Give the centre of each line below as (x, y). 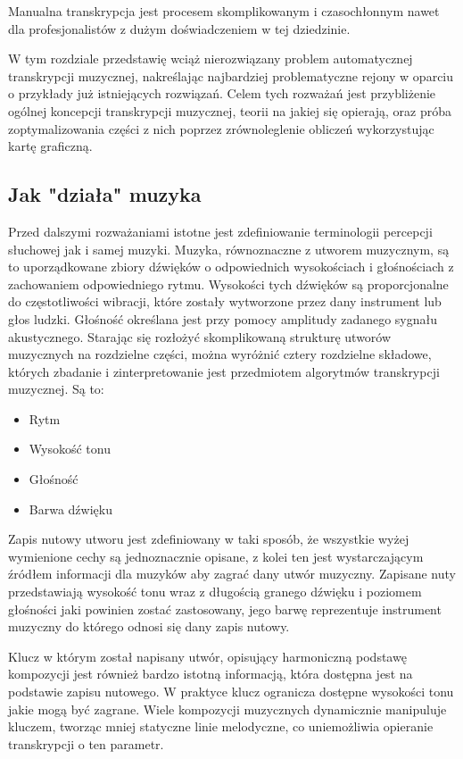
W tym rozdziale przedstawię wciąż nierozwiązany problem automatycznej (211, 58)
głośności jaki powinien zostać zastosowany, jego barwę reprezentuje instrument (225, 609)
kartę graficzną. (50, 146)
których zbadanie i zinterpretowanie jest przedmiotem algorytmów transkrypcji (224, 371)
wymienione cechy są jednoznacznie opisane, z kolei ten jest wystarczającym (216, 556)
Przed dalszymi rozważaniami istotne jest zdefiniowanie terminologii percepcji (220, 231)
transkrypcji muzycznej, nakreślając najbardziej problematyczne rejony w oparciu (231, 75)
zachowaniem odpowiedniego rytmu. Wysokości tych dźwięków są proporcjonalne (228, 284)
